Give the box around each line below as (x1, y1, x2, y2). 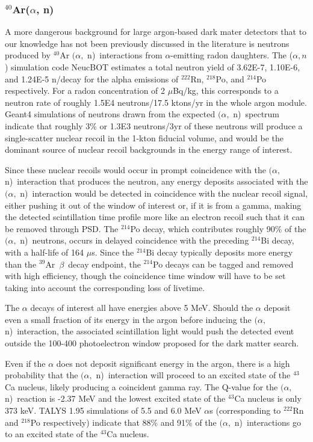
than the (5, 257, 37, 270)
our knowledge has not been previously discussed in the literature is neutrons (5, 37, 290, 49)
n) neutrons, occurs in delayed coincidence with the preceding (20, 234, 249, 247)
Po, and (215, 72, 244, 85)
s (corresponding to (209, 404, 281, 417)
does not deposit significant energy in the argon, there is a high (56, 357, 290, 369)
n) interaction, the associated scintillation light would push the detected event (5, 325, 294, 337)
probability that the (5, 369, 78, 381)
